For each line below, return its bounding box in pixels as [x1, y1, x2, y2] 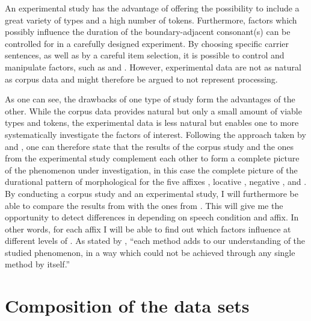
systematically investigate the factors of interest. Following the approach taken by [5, 128, 306, 140]
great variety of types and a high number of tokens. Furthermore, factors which [5, 13, 297, 26]
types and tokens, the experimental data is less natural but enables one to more [5, 116, 299, 129]
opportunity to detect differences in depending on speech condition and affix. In [5, 211, 299, 223]
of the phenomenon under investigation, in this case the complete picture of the [5, 163, 298, 176]
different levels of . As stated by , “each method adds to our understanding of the [5, 234, 306, 247]
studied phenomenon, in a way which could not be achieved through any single [5, 246, 295, 258]
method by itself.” [5, 258, 70, 270]
